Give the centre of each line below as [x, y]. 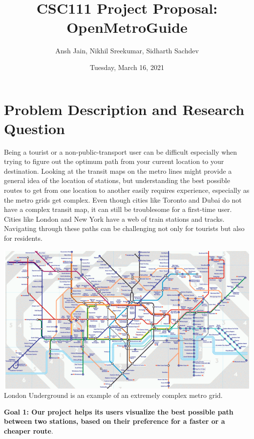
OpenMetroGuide [127, 27]
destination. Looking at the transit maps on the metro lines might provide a [118, 171]
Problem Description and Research [124, 109]
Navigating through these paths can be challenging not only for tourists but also [124, 228]
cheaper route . [29, 430]
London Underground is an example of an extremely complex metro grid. [113, 395]
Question [34, 128]
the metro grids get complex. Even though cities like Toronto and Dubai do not [123, 199]
